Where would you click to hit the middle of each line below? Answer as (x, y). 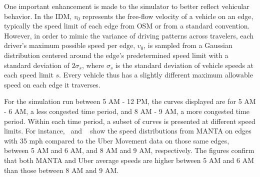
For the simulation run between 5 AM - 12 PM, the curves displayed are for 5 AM (130, 101)
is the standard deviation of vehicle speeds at (184, 65)
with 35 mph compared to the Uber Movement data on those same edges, (117, 140)
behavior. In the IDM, (38, 16)
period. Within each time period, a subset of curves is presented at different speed (130, 121)
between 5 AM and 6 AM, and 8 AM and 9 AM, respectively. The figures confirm (129, 150)
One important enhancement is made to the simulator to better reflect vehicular (127, 6)
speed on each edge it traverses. (52, 84)
